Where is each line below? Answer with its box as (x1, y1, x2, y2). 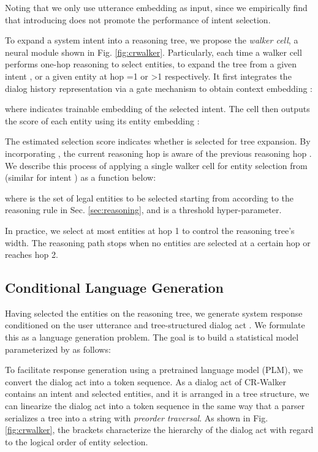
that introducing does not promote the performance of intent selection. (5, 13, 271, 26)
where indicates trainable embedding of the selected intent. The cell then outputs (5, 102, 310, 115)
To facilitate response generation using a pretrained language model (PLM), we (5, 363, 303, 376)
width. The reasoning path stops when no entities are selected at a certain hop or (5, 236, 311, 249)
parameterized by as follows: (5, 342, 111, 355)
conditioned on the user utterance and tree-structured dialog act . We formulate (5, 318, 305, 331)
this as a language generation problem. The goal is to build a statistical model (5, 331, 299, 344)
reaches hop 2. (5, 248, 58, 261)
